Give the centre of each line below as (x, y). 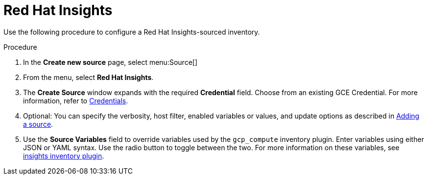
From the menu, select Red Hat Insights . (88, 77)
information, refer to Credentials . (76, 100)
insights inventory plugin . (64, 156)
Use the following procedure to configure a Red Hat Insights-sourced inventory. (132, 32)
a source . (38, 124)
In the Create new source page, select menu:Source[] (110, 62)
